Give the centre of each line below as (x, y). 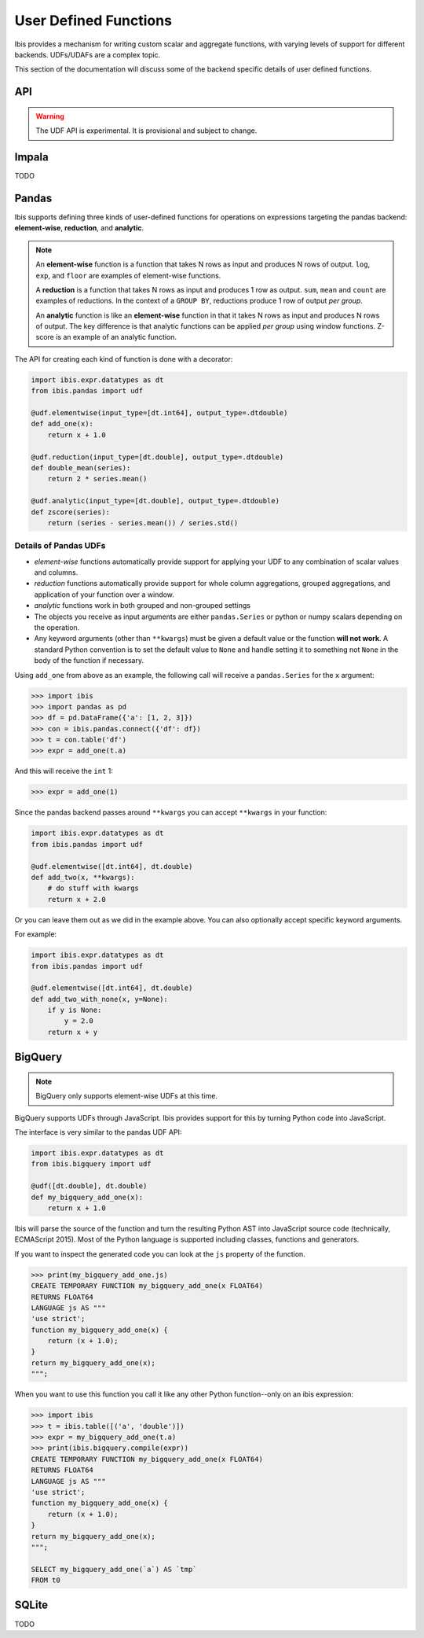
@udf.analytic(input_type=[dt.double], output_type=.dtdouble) (155, 501)
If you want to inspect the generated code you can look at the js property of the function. (160, 1253)
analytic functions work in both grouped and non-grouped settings (143, 606)
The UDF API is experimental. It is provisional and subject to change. (146, 131)
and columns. (56, 572)
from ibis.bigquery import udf (91, 1164)
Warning (50, 116)
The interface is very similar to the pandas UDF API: (98, 1132)
